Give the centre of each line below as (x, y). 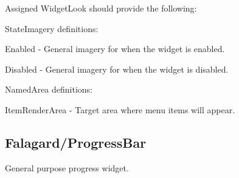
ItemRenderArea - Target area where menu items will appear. (120, 109)
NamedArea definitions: (49, 89)
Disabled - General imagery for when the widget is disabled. (117, 69)
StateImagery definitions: (52, 28)
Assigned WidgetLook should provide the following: (101, 8)
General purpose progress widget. (67, 167)
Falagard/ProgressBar (76, 142)
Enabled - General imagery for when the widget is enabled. (115, 49)
